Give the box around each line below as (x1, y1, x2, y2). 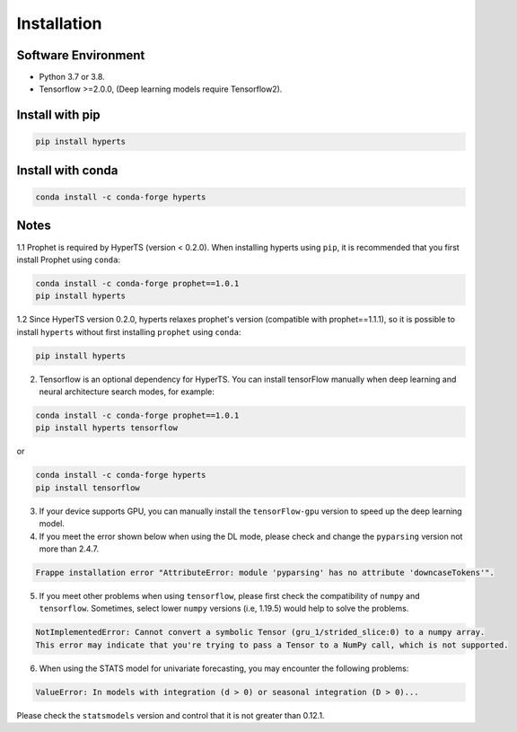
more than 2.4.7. (39, 543, 99, 554)
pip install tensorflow (35, 482, 141, 493)
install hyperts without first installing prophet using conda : (16, 326, 241, 337)
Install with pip (16, 108, 101, 123)
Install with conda (16, 163, 118, 178)
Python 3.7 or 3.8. (39, 72, 105, 83)
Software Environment (16, 48, 145, 63)
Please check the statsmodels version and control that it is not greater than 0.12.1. (16, 710, 325, 720)
